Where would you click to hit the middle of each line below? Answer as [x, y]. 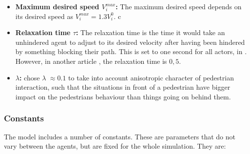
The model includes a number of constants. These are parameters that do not [120, 136]
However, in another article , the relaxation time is [91, 61]
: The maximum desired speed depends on [179, 6]
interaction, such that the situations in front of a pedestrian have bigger [123, 87]
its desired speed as [44, 16]
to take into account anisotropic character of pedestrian [151, 77]
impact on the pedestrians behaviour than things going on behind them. [123, 96]
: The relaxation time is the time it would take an [150, 32]
